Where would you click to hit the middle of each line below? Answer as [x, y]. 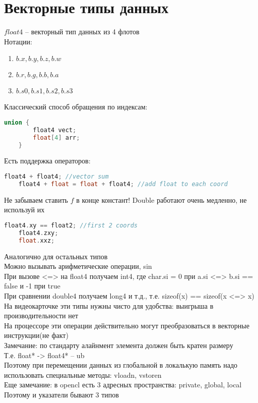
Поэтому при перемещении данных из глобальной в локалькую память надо [121, 365]
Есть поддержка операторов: [47, 161]
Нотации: [18, 41]
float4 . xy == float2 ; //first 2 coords [71, 225]
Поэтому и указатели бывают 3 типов [61, 394]
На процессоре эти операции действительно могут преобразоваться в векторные [127, 325]
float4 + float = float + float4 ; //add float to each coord [123, 184]
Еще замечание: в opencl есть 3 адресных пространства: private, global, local [123, 385]
